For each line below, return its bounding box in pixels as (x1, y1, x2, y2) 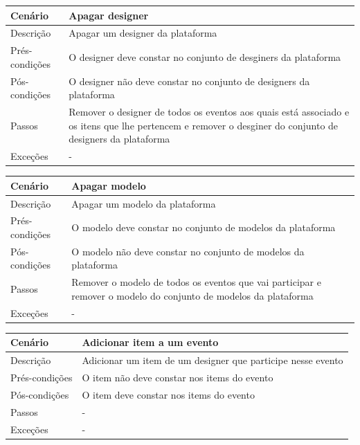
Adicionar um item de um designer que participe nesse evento (82, 353, 343, 367)
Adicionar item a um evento (82, 335, 219, 349)
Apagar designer (69, 8, 149, 22)
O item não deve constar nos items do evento (82, 370, 273, 384)
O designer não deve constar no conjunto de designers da (69, 73, 310, 88)
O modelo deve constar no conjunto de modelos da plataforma (71, 220, 336, 235)
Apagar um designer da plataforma (69, 26, 217, 40)
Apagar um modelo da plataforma (71, 196, 216, 210)
